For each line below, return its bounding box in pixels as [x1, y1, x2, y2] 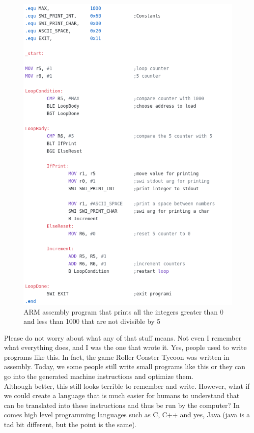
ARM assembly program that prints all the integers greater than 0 [24, 306, 224, 317]
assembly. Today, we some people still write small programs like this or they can [4, 361, 246, 372]
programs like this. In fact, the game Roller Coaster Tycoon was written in [4, 351, 229, 362]
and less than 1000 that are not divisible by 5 [24, 316, 161, 326]
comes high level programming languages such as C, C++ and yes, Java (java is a [4, 409, 250, 420]
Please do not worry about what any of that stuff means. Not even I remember [4, 332, 242, 343]
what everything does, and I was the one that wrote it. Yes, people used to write [4, 342, 247, 352]
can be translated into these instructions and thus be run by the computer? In [4, 400, 240, 410]
